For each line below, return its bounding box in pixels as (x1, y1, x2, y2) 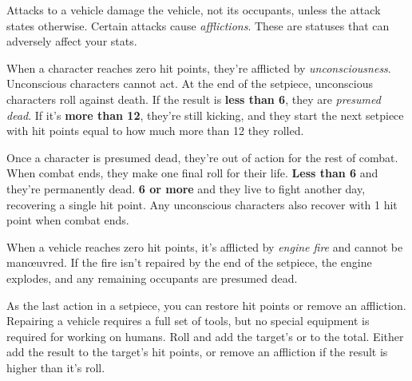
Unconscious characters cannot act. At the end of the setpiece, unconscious (6, 75, 373, 92)
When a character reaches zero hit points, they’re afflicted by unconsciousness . (6, 59, 391, 76)
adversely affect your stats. (6, 33, 137, 50)
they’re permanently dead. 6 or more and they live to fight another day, (6, 180, 366, 196)
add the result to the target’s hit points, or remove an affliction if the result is (6, 343, 388, 360)
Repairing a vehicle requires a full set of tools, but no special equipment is (6, 312, 370, 329)
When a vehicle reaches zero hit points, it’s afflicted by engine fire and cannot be (6, 238, 403, 255)
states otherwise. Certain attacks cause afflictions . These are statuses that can (6, 17, 390, 34)
